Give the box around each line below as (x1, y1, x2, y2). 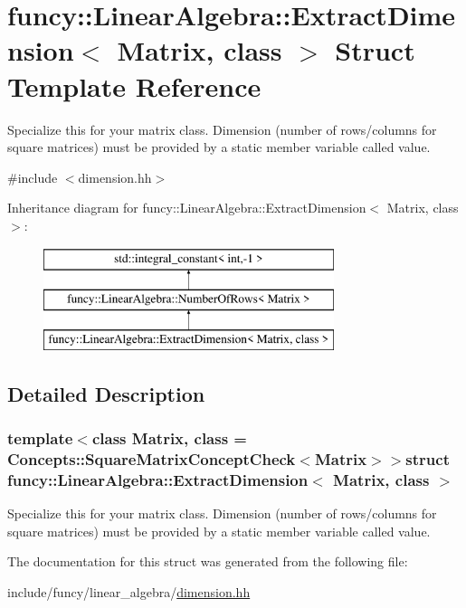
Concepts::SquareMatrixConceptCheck (7, 448, 296, 470)
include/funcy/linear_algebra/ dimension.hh (7, 583, 251, 602)
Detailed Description (7, 379, 205, 407)
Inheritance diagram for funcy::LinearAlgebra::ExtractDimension (7, 198, 366, 217)
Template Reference (7, 67, 262, 104)
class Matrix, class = (91, 427, 247, 450)
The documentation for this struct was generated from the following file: (7, 552, 408, 571)
